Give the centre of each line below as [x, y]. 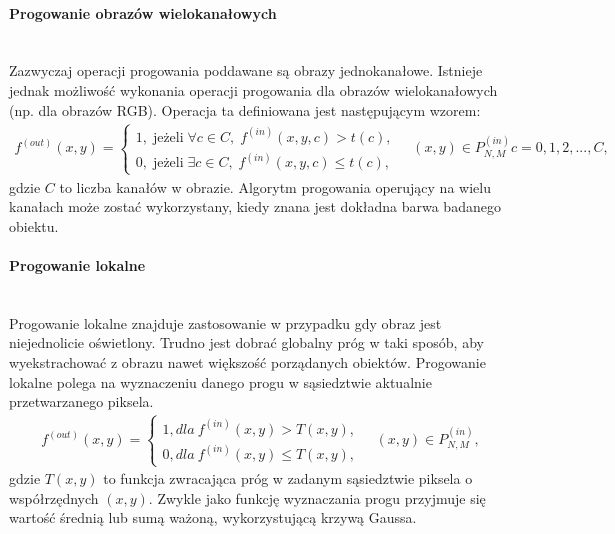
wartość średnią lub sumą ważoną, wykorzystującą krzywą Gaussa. [213, 517]
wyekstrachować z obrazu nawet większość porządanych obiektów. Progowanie [247, 362]
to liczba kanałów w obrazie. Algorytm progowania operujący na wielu [275, 186]
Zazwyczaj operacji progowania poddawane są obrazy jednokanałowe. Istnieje [246, 70]
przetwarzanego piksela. [81, 401]
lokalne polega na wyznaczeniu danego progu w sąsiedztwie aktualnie [220, 381]
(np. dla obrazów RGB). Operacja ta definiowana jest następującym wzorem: [245, 109]
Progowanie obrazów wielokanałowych [143, 12]
